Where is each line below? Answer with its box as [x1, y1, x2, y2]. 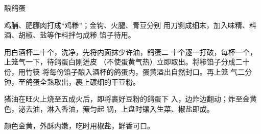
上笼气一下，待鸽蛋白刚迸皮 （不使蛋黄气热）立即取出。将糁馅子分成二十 [4, 56, 250, 67]
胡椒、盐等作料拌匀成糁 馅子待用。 [18, 29, 135, 40]
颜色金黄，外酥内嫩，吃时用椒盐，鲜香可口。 [4, 120, 154, 131]
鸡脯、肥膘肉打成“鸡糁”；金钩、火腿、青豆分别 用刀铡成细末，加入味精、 [4, 19, 249, 30]
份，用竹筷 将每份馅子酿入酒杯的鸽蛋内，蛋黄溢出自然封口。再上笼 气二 [4, 66, 245, 77]
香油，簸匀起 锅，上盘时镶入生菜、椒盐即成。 [61, 103, 214, 114]
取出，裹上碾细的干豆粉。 [54, 76, 140, 87]
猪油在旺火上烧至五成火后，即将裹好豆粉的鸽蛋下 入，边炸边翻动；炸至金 [4, 93, 250, 104]
